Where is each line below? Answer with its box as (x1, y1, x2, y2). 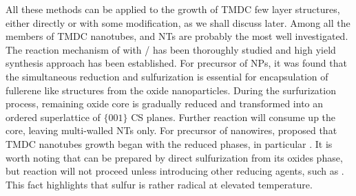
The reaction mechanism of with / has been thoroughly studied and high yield (6, 42, 336, 56)
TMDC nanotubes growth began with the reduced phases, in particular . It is (6, 136, 333, 151)
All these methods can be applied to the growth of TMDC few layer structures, (6, 2, 340, 16)
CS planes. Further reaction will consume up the (131, 109, 336, 124)
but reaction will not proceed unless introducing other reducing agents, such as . (6, 164, 344, 178)
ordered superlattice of (6, 109, 101, 124)
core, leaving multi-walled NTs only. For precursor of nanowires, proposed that (6, 123, 337, 138)
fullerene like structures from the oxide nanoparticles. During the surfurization (6, 83, 336, 97)
